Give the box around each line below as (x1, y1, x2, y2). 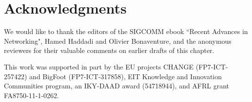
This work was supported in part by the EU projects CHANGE (4, 61, 194, 71)
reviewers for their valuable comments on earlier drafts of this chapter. (4, 45, 214, 55)
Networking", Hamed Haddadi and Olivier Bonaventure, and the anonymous (4, 35, 232, 46)
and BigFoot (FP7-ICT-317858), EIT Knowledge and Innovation (29, 71, 222, 81)
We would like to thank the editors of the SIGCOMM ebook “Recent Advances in (4, 26, 248, 36)
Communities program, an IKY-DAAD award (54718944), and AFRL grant (4, 81, 230, 91)
